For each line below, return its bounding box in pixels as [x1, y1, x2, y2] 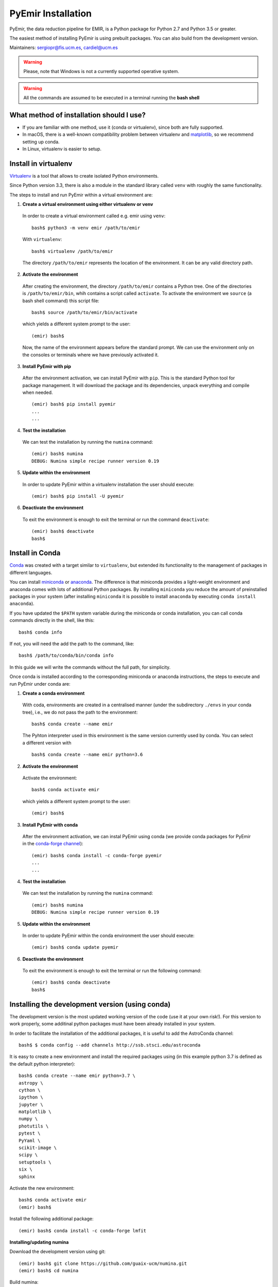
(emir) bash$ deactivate [31, 528, 94, 534]
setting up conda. [22, 138, 60, 145]
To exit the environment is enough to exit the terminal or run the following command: [22, 968, 202, 974]
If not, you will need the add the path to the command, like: [9, 640, 134, 647]
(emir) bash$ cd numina [19, 1268, 79, 1274]
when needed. [22, 389, 54, 396]
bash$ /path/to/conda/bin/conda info [19, 653, 114, 658]
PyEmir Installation [9, 8, 92, 19]
